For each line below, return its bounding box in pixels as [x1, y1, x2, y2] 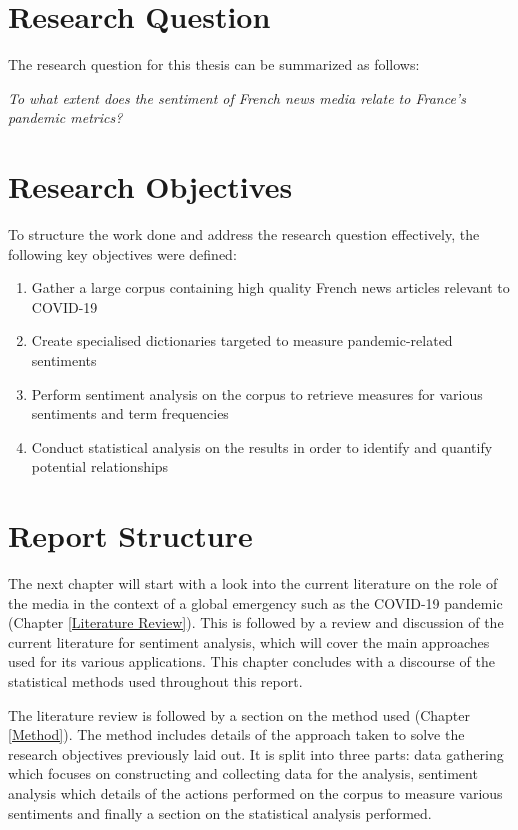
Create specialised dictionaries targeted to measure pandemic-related [31, 330, 453, 351]
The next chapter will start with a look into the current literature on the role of [8, 573, 498, 594]
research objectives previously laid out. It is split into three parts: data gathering [8, 743, 504, 764]
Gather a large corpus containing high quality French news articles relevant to [31, 277, 510, 298]
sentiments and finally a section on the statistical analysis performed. [8, 802, 432, 823]
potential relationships [31, 456, 169, 477]
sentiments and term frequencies [31, 403, 229, 424]
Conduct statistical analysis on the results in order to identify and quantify [31, 436, 493, 457]
